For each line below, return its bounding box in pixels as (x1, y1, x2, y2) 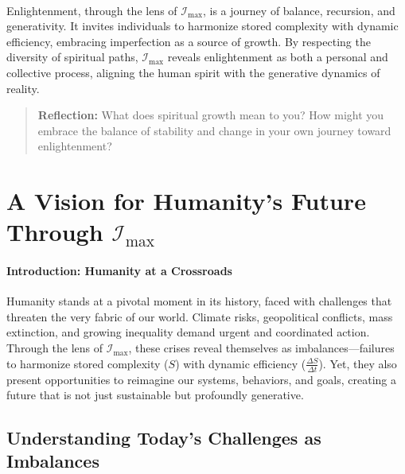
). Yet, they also (318, 355, 397, 371)
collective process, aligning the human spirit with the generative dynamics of (6, 64, 380, 80)
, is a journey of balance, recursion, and (202, 2, 395, 18)
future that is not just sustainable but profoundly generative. (6, 387, 304, 403)
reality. (6, 80, 40, 96)
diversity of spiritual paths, (6, 49, 138, 65)
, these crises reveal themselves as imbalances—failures (128, 340, 395, 356)
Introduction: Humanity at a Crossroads (6, 262, 232, 279)
